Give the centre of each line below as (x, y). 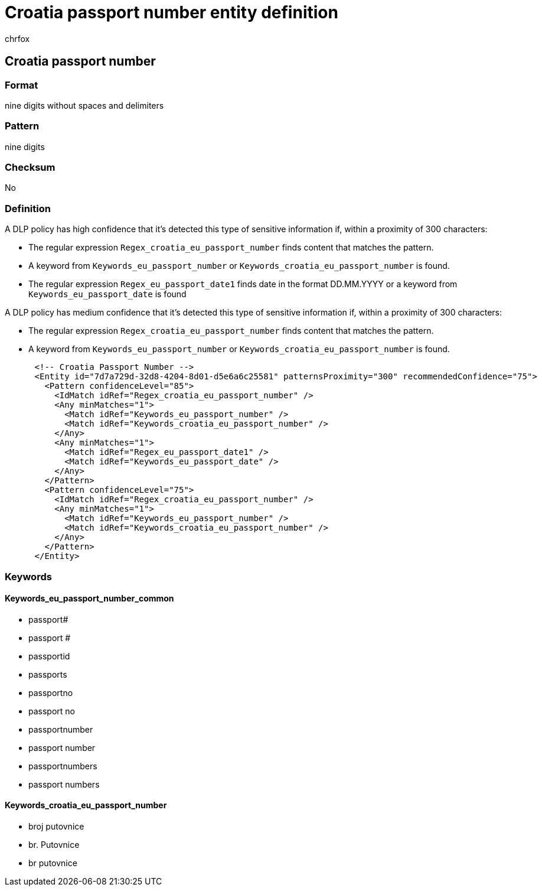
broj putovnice (56, 827)
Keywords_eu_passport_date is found (107, 294)
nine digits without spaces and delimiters (84, 105)
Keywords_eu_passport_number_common (89, 599)
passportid (49, 656)
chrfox (17, 38)
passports (48, 674)
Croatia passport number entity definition (172, 12)
